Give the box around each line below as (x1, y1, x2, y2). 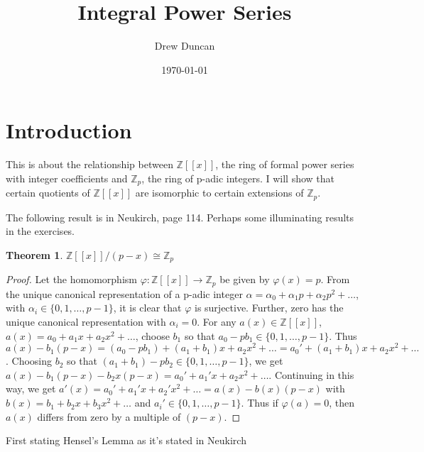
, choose (135, 328, 170, 343)
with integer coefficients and (6, 170, 128, 185)
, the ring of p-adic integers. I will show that (141, 170, 335, 185)
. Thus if (241, 395, 278, 410)
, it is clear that (113, 300, 182, 315)
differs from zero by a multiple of (37, 409, 181, 424)
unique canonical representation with (6, 314, 166, 329)
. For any (197, 314, 237, 329)
